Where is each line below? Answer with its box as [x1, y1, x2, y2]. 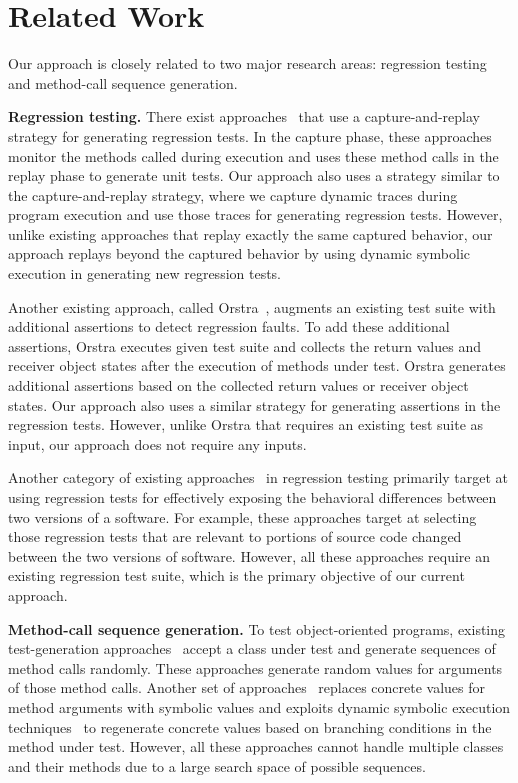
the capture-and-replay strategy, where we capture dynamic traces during [8, 184, 458, 205]
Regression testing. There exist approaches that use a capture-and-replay [8, 106, 480, 127]
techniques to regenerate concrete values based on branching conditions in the [8, 716, 492, 737]
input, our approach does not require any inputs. [8, 433, 307, 454]
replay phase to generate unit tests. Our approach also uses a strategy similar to [8, 165, 500, 186]
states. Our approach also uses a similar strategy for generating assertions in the [8, 394, 501, 415]
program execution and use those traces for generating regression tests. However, [8, 204, 503, 225]
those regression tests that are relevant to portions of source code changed [8, 526, 462, 547]
